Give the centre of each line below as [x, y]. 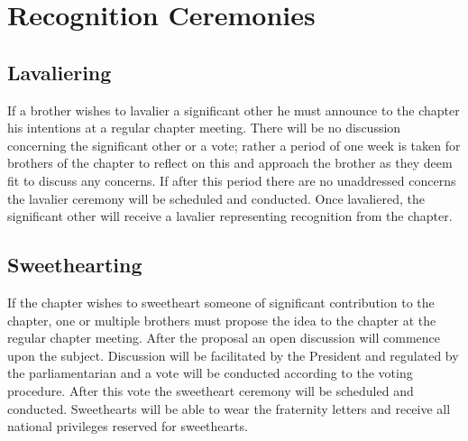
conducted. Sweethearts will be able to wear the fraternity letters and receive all [229, 408]
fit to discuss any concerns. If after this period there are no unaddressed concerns [232, 180]
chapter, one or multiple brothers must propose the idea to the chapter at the [222, 320]
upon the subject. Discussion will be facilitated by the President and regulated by [233, 355]
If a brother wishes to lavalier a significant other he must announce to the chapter [234, 110]
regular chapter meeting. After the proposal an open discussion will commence [224, 338]
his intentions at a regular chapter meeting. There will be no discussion [204, 128]
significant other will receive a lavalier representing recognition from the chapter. [230, 216]
